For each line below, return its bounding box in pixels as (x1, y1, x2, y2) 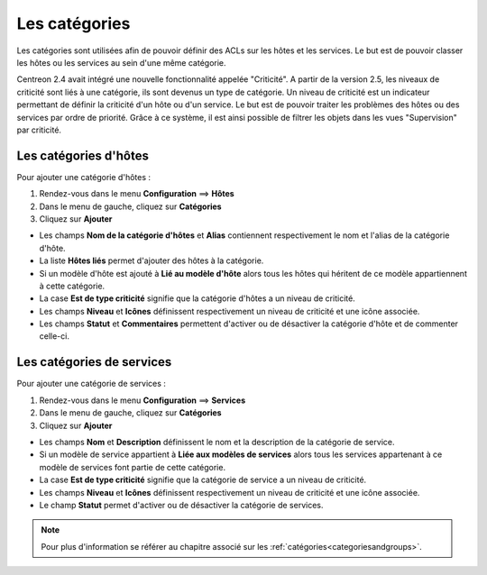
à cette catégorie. (39, 280, 106, 291)
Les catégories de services (16, 354, 172, 370)
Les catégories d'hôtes (16, 148, 149, 163)
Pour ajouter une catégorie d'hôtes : (16, 171, 152, 182)
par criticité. (16, 124, 62, 135)
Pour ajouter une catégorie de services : (16, 379, 167, 389)
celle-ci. (39, 331, 69, 342)
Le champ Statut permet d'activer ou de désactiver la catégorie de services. (39, 499, 324, 510)
